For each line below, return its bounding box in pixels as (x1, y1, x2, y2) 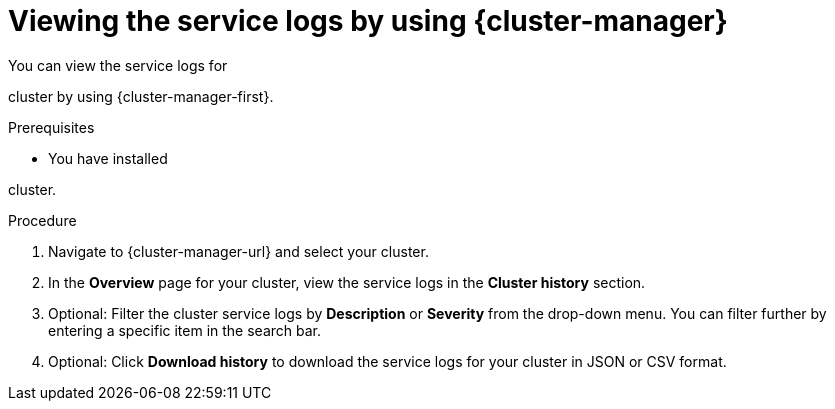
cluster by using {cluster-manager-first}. (8, 87, 274, 105)
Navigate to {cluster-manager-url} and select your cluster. (48, 242, 429, 260)
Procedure (8, 211, 77, 229)
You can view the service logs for (8, 56, 228, 74)
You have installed (48, 149, 168, 167)
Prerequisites (8, 118, 95, 136)
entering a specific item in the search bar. (48, 321, 322, 339)
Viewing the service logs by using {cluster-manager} (8, 4, 728, 38)
